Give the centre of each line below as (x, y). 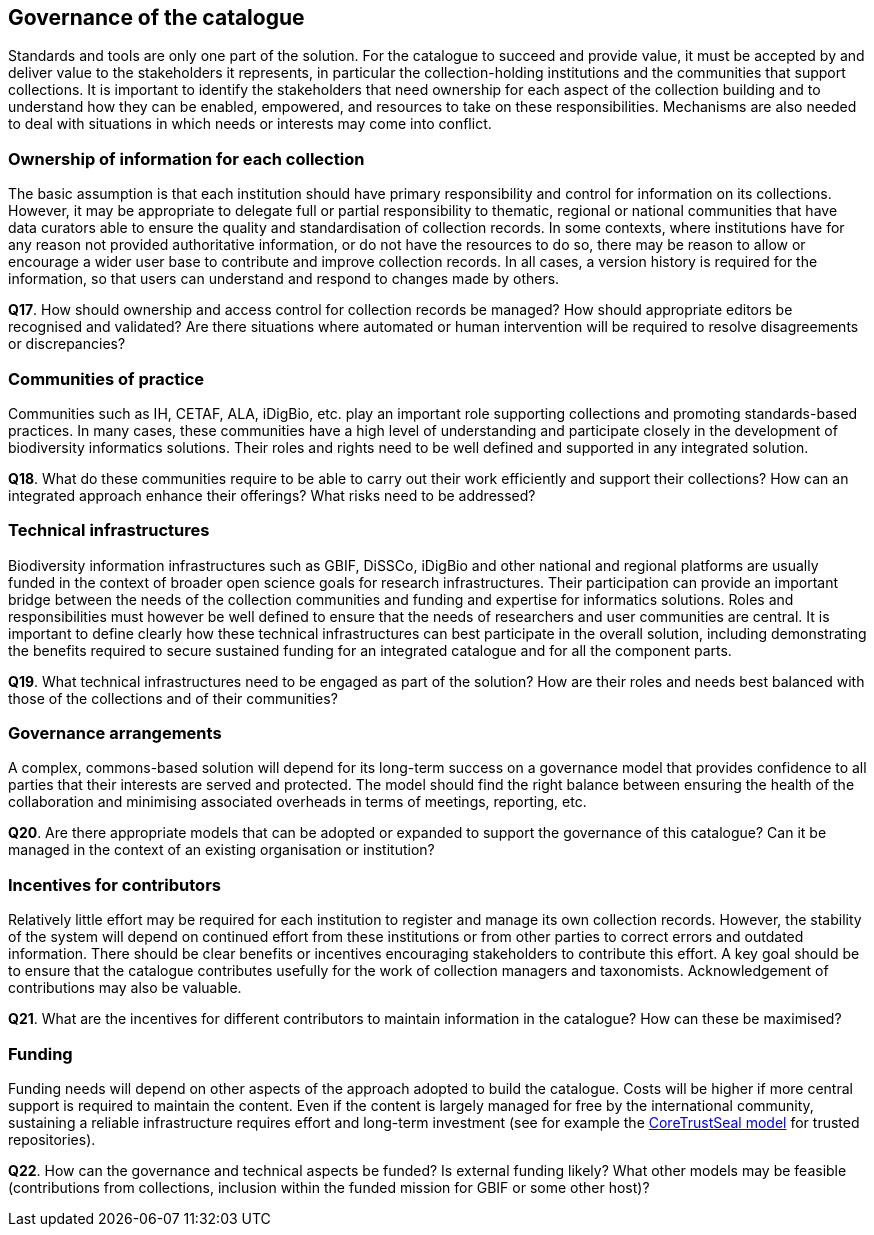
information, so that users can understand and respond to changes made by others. (284, 279)
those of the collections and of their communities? (173, 698)
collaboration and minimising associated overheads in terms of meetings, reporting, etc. (297, 802)
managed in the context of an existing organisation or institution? (221, 850)
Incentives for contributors (114, 884)
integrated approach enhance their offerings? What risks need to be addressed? (272, 495)
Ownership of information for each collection (186, 158)
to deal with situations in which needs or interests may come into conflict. (250, 124)
